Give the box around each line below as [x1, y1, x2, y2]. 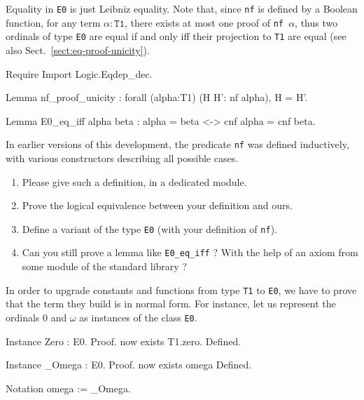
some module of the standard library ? [22, 259, 187, 274]
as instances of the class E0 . [79, 309, 197, 324]
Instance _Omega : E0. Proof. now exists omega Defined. [6, 357, 252, 372]
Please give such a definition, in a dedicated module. [22, 174, 247, 189]
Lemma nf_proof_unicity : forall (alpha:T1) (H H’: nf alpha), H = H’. [6, 90, 308, 105]
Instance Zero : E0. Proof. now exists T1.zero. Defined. [6, 333, 241, 348]
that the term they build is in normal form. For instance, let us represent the [6, 296, 336, 311]
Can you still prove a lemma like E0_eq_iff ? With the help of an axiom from [22, 245, 358, 260]
